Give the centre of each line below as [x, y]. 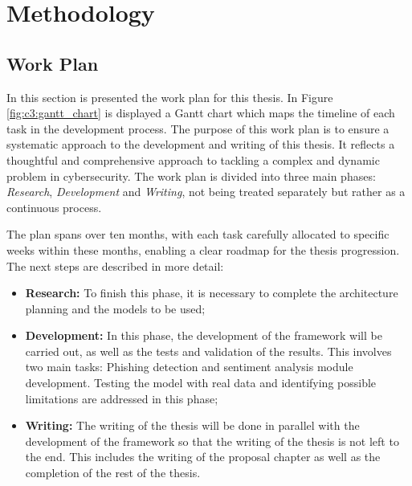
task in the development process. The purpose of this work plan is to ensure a [198, 128]
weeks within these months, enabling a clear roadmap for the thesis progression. [203, 249]
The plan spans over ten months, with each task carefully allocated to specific [198, 234]
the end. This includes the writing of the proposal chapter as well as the [203, 457]
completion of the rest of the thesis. [113, 473]
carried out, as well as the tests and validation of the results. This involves [208, 351]
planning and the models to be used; [115, 308]
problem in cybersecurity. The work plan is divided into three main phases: [191, 176]
